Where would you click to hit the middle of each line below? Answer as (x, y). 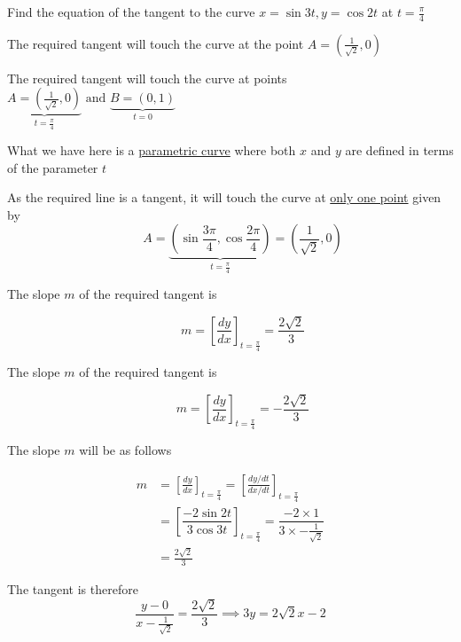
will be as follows (125, 450)
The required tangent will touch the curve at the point (156, 43)
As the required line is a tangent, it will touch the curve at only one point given (224, 197)
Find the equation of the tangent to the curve (131, 12)
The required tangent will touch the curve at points (147, 78)
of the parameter (53, 167)
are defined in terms (399, 150)
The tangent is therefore (73, 589)
